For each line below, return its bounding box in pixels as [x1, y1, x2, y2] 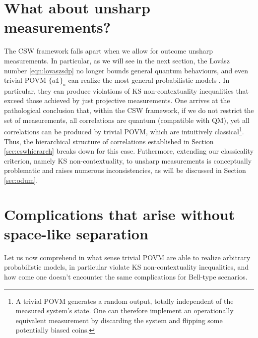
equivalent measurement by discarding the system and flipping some [15, 315, 223, 325]
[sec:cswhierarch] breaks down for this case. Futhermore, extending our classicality [4, 146, 254, 156]
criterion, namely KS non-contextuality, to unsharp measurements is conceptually [4, 155, 252, 166]
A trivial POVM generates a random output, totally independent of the [15, 295, 234, 306]
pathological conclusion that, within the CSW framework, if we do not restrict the [4, 105, 254, 115]
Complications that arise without [4, 204, 235, 224]
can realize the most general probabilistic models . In [68, 75, 230, 85]
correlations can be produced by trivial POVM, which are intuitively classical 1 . [4, 125, 244, 136]
